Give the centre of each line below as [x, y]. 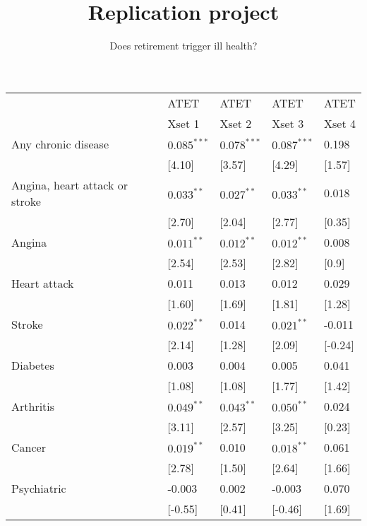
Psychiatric [39, 488]
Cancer [29, 447]
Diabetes [33, 365]
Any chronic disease [60, 144]
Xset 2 [236, 123]
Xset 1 [183, 123]
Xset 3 [288, 123]
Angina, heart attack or [70, 185]
